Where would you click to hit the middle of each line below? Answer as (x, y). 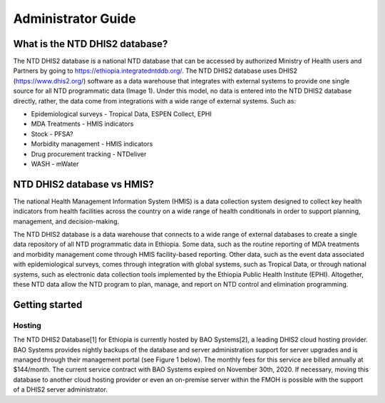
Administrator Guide (75, 19)
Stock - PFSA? (52, 134)
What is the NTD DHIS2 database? (91, 44)
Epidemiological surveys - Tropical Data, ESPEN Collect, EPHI (121, 114)
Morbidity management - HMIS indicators (92, 144)
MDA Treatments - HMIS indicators (82, 124)
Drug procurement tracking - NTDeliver (89, 154)
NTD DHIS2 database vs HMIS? (84, 184)
